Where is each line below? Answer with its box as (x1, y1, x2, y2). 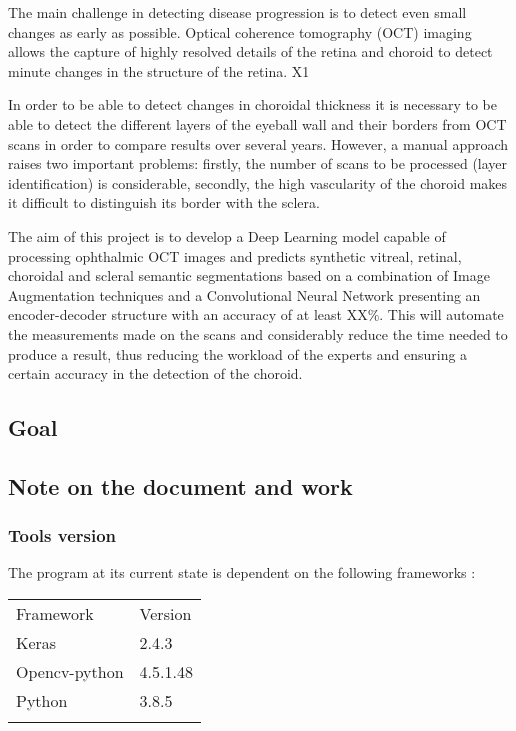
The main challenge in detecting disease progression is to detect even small (8, 2, 467, 22)
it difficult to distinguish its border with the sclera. (8, 192, 320, 213)
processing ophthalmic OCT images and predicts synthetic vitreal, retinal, (8, 245, 462, 266)
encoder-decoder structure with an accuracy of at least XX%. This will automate (8, 304, 504, 325)
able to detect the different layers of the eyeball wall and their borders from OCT (8, 113, 507, 134)
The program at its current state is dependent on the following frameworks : (8, 562, 476, 583)
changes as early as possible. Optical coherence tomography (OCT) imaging (8, 21, 472, 42)
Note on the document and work (8, 470, 353, 501)
